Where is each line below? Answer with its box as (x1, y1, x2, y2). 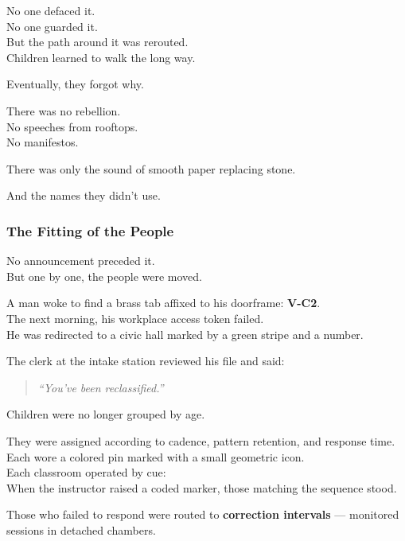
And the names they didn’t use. (6, 187, 161, 204)
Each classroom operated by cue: (6, 464, 166, 481)
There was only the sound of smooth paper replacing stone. (6, 160, 296, 177)
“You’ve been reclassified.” (37, 379, 164, 395)
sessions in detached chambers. (6, 521, 156, 538)
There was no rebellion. (6, 102, 121, 119)
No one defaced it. (6, 2, 95, 18)
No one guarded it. (6, 18, 98, 34)
